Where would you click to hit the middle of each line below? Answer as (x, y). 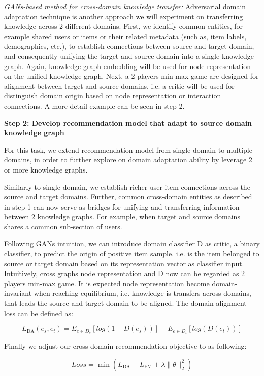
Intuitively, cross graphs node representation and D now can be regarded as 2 (125, 273)
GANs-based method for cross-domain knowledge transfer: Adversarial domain (125, 6)
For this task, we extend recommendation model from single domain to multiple (128, 149)
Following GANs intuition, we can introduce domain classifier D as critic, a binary (132, 243)
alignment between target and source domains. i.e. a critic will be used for (119, 86)
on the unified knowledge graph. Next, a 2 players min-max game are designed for (131, 76)
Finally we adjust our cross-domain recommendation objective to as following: (125, 346)
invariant (18, 293)
